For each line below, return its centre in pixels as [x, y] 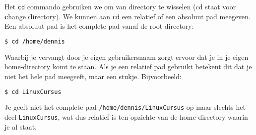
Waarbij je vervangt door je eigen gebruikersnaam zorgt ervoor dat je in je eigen [127, 57]
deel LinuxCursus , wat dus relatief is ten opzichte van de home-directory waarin [126, 117]
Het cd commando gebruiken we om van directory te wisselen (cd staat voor [120, 6]
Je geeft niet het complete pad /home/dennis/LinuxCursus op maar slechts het [125, 107]
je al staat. [21, 126]
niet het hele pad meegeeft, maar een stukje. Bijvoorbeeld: [93, 76]
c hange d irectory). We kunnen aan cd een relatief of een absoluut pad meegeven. [128, 16]
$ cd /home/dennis [35, 41]
